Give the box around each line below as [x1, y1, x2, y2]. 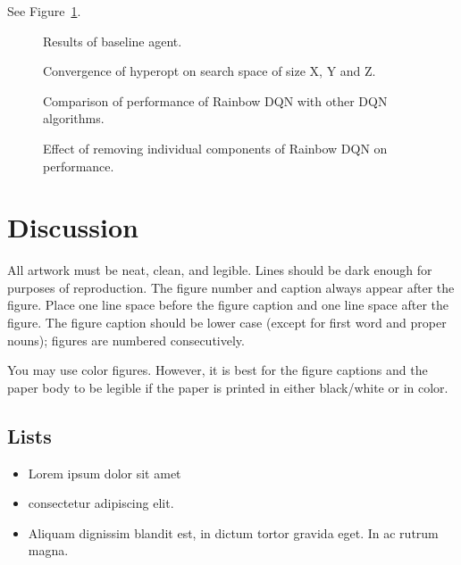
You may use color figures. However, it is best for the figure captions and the [7, 361, 428, 379]
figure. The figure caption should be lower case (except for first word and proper [7, 313, 447, 332]
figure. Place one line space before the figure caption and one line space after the [7, 295, 448, 314]
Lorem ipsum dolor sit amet [28, 463, 181, 482]
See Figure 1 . [7, 2, 81, 20]
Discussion [7, 209, 138, 245]
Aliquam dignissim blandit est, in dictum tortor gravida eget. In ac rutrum [28, 523, 439, 542]
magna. [28, 541, 69, 560]
